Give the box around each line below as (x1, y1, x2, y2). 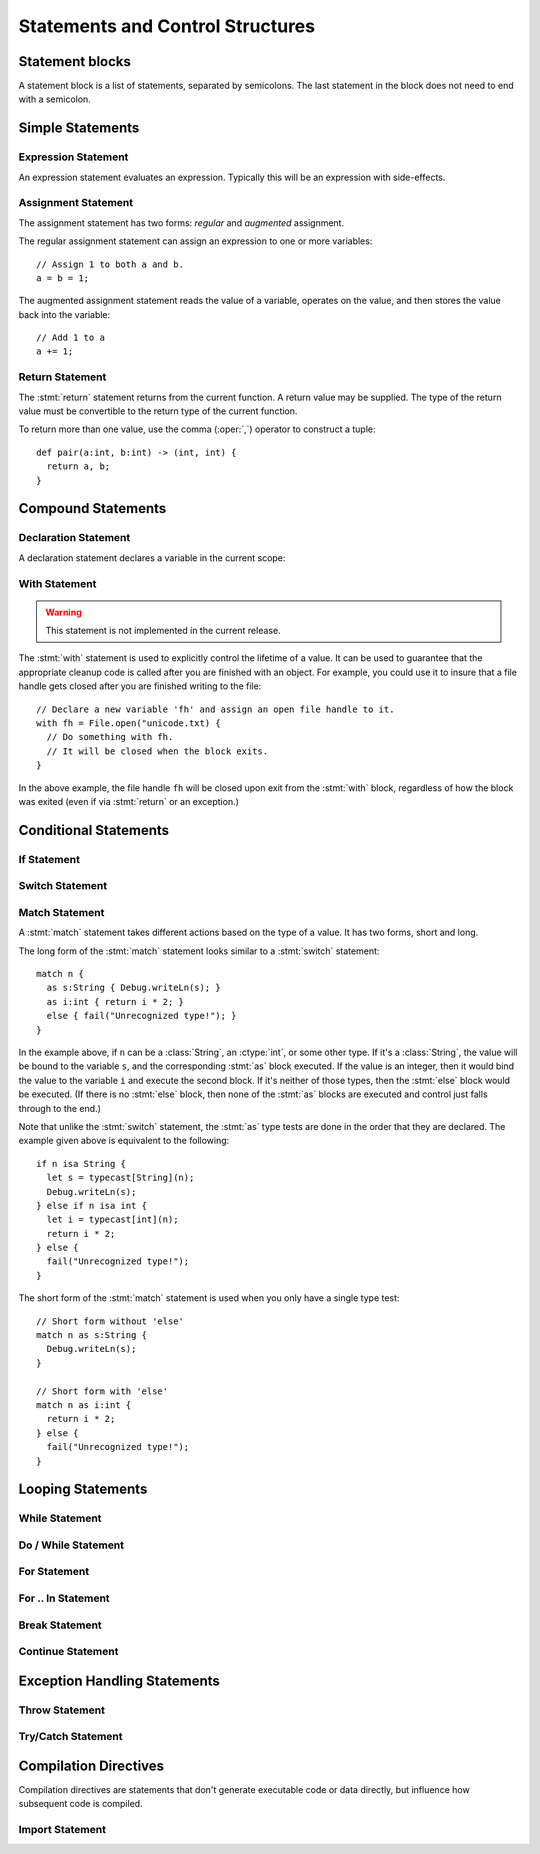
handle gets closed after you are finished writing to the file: (18, 680, 262, 692)
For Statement (18, 1565, 90, 1579)
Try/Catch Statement (18, 1730, 124, 1744)
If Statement (18, 852, 80, 866)
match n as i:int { (36, 1399, 132, 1410)
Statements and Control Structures (18, 15, 315, 37)
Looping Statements (18, 1481, 148, 1498)
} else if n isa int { (36, 1200, 148, 1211)
